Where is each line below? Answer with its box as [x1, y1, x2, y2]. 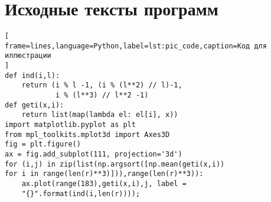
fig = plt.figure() [5, 140, 81, 149]
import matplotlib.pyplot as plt [5, 120, 136, 129]
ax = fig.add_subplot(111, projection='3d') [5, 150, 182, 158]
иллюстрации [5, 51, 51, 60]
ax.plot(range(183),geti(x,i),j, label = [21, 179, 187, 188]
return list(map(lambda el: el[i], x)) [21, 110, 178, 119]
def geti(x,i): [5, 100, 64, 109]
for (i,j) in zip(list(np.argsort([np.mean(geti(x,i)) [5, 159, 225, 168]
